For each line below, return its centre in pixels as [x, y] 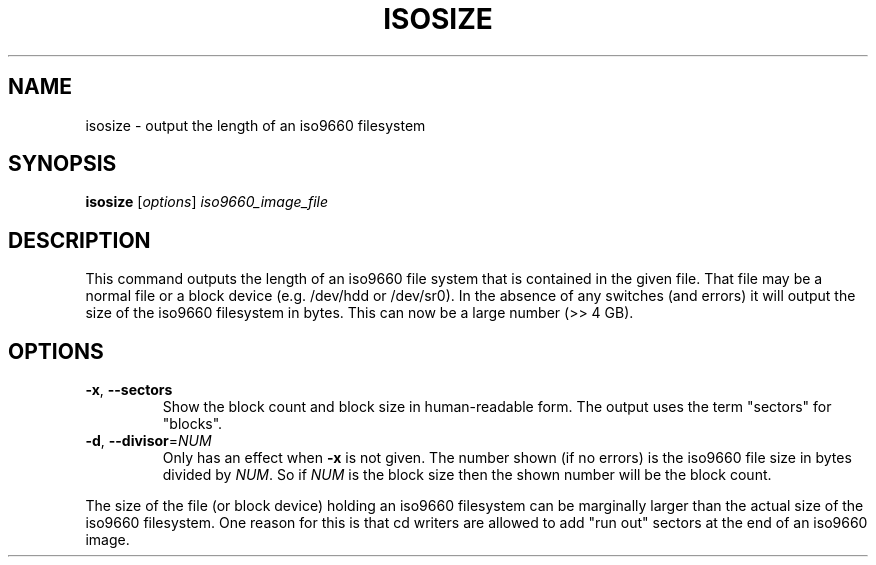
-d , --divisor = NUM [148, 441]
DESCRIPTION [79, 240]
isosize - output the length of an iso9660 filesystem [255, 125]
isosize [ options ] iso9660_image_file [207, 202]
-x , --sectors [129, 390]
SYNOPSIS [62, 164]
